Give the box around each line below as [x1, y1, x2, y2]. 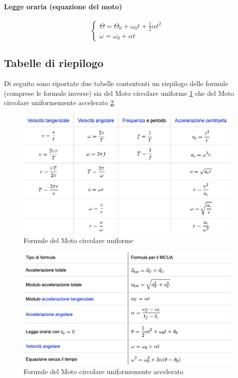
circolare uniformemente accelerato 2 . [4, 97, 116, 108]
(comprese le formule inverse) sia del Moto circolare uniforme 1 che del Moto [4, 88, 234, 98]
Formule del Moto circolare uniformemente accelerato [24, 366, 184, 377]
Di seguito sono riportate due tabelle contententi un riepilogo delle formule [4, 78, 228, 88]
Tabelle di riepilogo [4, 55, 104, 70]
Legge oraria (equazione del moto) [4, 1, 122, 11]
